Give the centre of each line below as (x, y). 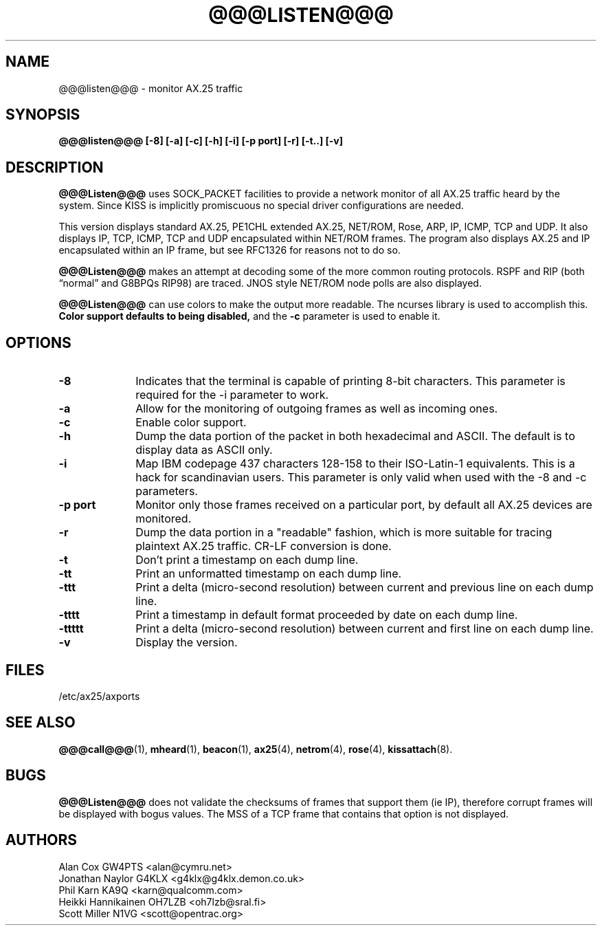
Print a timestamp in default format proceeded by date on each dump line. (327, 615)
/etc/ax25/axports (99, 696)
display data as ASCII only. (204, 450)
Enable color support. (191, 423)
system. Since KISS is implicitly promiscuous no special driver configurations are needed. (261, 206)
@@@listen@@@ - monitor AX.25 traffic (151, 88)
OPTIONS (38, 342)
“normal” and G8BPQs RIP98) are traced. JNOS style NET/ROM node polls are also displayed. (270, 283)
